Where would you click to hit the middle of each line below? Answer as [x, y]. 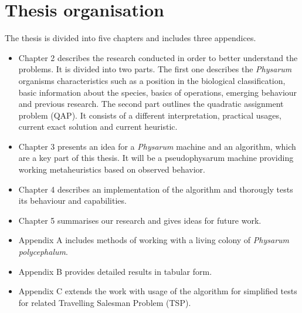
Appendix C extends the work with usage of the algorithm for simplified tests [158, 291]
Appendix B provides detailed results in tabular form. [115, 271]
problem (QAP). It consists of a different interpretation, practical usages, [150, 115]
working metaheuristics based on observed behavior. [112, 169]
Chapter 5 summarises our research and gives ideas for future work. [140, 220]
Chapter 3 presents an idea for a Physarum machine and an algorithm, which [157, 146]
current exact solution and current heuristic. [98, 127]
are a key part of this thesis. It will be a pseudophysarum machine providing [156, 158]
